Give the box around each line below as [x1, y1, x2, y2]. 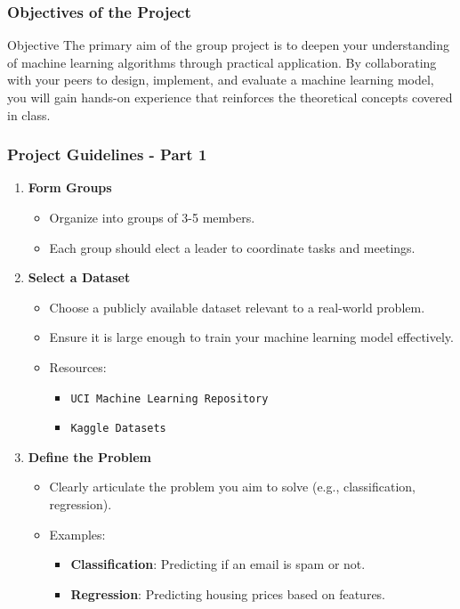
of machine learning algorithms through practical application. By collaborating [7, 53, 437, 71]
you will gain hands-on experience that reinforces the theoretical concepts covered [7, 88, 453, 106]
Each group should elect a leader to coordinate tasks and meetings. [49, 238, 416, 256]
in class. [7, 105, 51, 124]
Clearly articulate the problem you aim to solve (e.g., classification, [49, 477, 416, 496]
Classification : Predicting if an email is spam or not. [70, 555, 366, 573]
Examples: [49, 524, 106, 543]
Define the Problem [28, 447, 151, 466]
